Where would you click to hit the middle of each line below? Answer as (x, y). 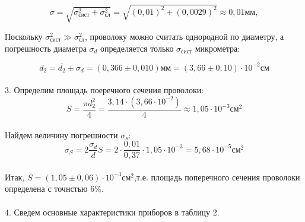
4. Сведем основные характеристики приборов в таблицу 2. (112, 212)
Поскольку (24, 37)
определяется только (137, 48)
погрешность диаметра (46, 48)
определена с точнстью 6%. (54, 188)
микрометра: (217, 48)
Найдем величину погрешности (61, 134)
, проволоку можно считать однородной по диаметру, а (185, 37)
